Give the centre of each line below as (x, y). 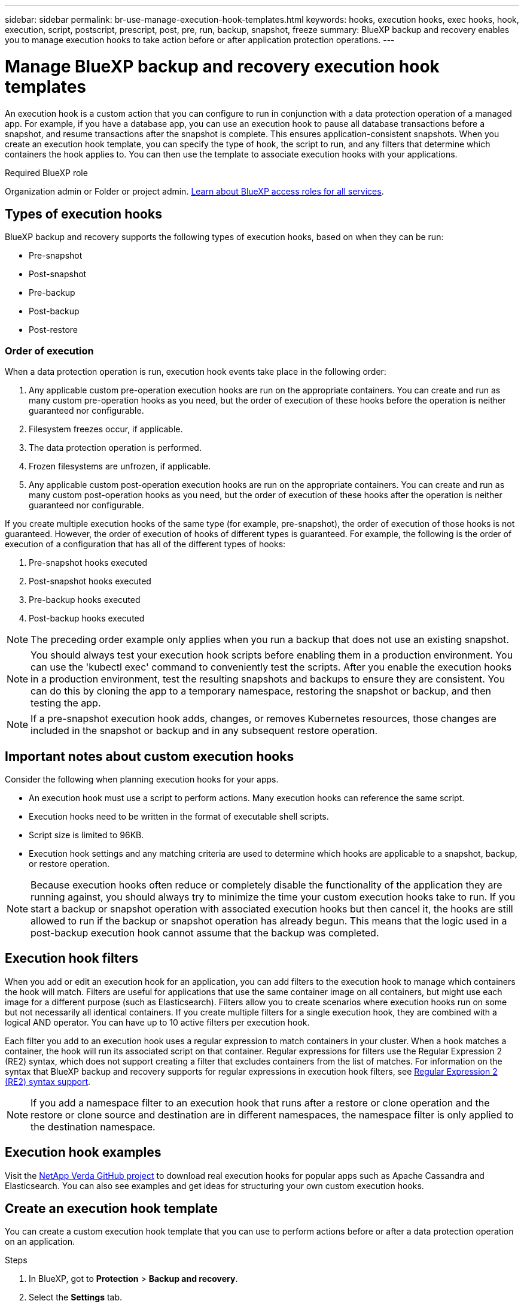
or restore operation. (69, 863)
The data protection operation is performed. (115, 448)
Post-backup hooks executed (87, 618)
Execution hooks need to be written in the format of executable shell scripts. (179, 816)
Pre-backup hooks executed (85, 600)
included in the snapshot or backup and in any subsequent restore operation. (204, 731)
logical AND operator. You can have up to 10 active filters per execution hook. (157, 1022)
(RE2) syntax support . (48, 1081)
